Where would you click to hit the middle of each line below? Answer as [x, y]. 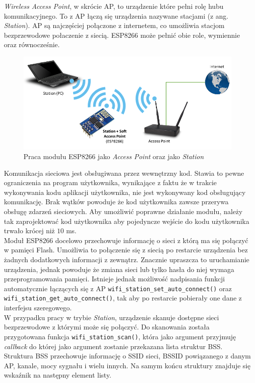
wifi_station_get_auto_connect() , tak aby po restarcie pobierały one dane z [123, 298]
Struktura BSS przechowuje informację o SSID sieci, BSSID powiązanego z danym [127, 356]
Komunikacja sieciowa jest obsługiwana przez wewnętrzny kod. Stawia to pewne [124, 173]
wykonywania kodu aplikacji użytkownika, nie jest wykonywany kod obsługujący [125, 192]
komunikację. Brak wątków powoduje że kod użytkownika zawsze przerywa [116, 202]
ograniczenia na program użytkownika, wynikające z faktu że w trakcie [110, 182]
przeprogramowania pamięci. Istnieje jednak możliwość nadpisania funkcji [115, 279]
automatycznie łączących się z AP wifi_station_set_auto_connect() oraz [118, 288]
